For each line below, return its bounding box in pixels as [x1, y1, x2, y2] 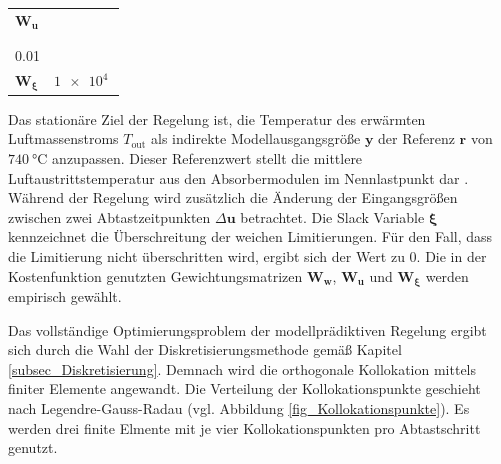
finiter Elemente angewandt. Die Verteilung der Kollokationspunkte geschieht [8, 378, 481, 399]
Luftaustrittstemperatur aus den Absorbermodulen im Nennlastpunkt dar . [8, 167, 469, 188]
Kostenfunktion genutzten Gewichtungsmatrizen [8, 265, 303, 286]
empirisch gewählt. [8, 286, 122, 307]
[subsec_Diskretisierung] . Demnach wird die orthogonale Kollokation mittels [8, 358, 477, 379]
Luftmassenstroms [8, 128, 119, 149]
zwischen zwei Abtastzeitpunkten [8, 206, 211, 227]
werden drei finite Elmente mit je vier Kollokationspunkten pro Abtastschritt [8, 417, 481, 438]
